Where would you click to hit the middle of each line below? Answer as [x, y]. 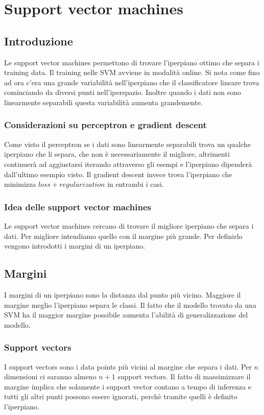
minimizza [20, 184]
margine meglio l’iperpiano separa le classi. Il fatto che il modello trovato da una [130, 304]
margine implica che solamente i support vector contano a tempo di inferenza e [128, 386]
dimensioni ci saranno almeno [50, 376]
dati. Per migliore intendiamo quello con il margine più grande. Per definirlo [123, 236]
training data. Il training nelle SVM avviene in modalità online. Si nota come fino [132, 72]
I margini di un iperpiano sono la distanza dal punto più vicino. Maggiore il [123, 294]
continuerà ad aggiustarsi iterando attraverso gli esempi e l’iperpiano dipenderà [128, 164]
